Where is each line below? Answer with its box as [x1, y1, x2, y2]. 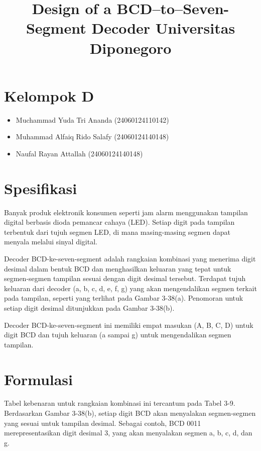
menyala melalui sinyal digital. [4, 236, 97, 247]
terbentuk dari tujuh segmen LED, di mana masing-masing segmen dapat [4, 226, 230, 237]
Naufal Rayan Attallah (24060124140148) [16, 148, 143, 158]
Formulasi [4, 369, 73, 389]
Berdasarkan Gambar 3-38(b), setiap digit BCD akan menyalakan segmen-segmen [4, 408, 256, 418]
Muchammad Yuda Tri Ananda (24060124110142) [16, 114, 169, 125]
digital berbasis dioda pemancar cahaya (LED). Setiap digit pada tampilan [4, 217, 235, 227]
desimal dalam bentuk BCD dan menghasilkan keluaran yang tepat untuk [4, 263, 231, 274]
